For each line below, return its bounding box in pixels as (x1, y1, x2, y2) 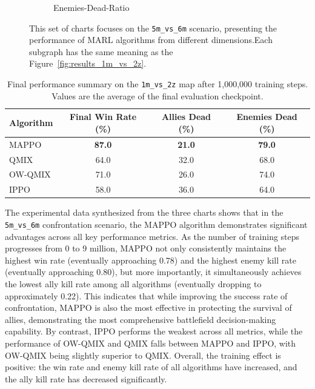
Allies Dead (161, 110, 211, 123)
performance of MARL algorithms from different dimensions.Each (29, 33, 273, 46)
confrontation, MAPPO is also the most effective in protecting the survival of (5, 301, 292, 314)
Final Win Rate (69, 110, 137, 123)
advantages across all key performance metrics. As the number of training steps (5, 230, 300, 242)
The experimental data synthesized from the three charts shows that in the (5, 206, 283, 219)
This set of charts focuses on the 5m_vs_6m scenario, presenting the (29, 21, 277, 34)
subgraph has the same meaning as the (29, 45, 173, 58)
